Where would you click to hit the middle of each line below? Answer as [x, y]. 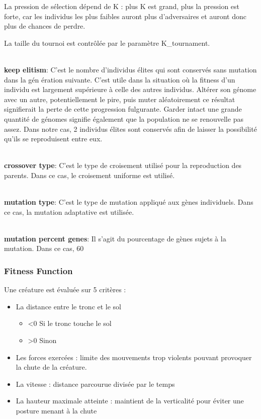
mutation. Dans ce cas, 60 [44, 248]
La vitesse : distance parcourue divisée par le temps [95, 384]
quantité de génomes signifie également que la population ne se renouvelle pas [124, 118]
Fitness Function [38, 270]
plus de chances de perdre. [45, 26]
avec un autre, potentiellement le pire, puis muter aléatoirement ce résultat [120, 99]
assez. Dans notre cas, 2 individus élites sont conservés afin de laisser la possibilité [130, 129]
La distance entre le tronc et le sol [69, 306]
